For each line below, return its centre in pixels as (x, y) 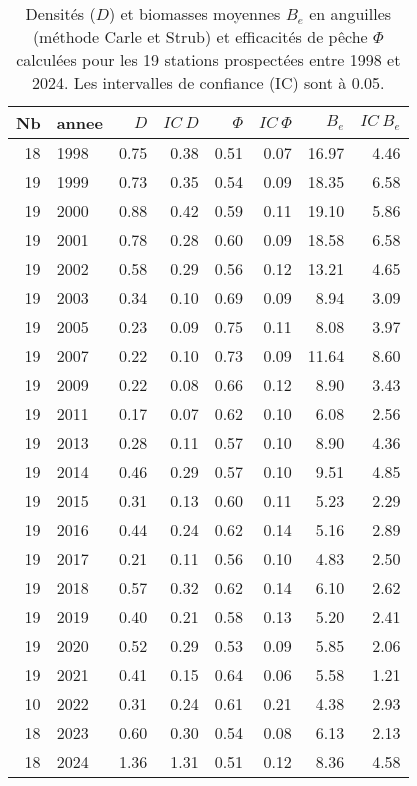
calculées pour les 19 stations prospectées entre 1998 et (208, 59)
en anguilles (350, 13)
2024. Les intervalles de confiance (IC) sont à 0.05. (208, 82)
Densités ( (60, 13)
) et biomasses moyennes (194, 13)
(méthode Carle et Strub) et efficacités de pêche (200, 36)
